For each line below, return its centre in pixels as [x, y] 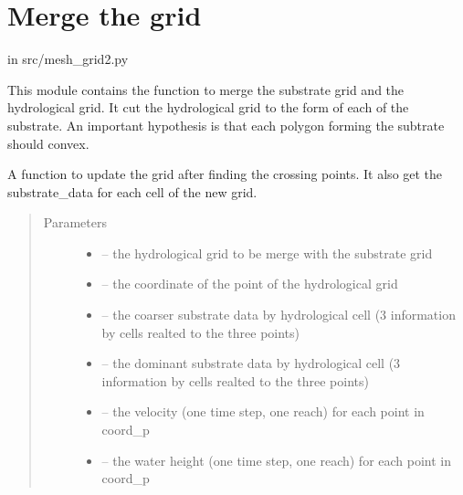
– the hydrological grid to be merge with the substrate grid [267, 253]
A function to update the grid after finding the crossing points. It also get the [225, 174]
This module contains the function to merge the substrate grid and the [206, 89]
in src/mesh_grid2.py [68, 59]
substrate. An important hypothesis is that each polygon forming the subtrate [226, 125]
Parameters [75, 222]
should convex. [48, 143]
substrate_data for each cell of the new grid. [132, 191]
